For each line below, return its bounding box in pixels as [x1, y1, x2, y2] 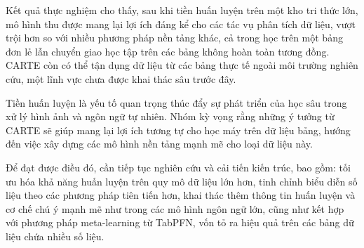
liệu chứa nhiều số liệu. [6, 228, 105, 243]
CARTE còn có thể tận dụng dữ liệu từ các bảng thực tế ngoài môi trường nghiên [6, 58, 358, 72]
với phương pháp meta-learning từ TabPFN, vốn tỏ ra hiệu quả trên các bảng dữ [6, 215, 354, 230]
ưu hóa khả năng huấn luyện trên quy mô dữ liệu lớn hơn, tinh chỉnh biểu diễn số [6, 174, 358, 188]
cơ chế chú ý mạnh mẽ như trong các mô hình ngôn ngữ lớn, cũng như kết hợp [6, 201, 344, 216]
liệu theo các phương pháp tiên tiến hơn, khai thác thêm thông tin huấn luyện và [6, 188, 356, 202]
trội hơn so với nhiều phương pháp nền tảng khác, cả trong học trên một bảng [6, 30, 343, 45]
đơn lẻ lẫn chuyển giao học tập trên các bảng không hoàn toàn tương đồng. [6, 44, 330, 58]
